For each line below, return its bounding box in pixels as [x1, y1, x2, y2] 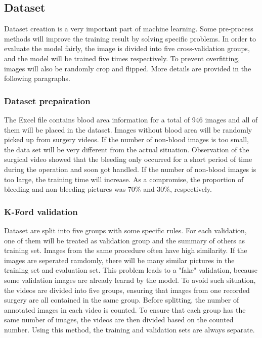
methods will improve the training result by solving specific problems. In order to [4, 33, 256, 44]
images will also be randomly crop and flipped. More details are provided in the [4, 63, 251, 73]
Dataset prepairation [4, 94, 91, 107]
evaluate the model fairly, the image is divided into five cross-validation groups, [4, 43, 250, 54]
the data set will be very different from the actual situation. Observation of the [4, 144, 249, 154]
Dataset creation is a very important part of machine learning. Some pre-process [4, 23, 253, 34]
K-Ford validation [4, 205, 78, 218]
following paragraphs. [4, 73, 70, 83]
